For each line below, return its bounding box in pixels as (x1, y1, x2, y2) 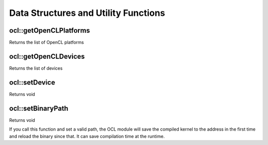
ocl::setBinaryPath (9, 104, 68, 112)
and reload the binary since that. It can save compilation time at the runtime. (9, 133, 165, 139)
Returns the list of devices (9, 65, 63, 71)
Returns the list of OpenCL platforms (9, 40, 84, 46)
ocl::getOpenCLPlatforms (9, 26, 90, 35)
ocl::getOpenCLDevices (9, 52, 85, 60)
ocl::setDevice (9, 78, 56, 87)
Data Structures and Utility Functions (9, 7, 165, 18)
